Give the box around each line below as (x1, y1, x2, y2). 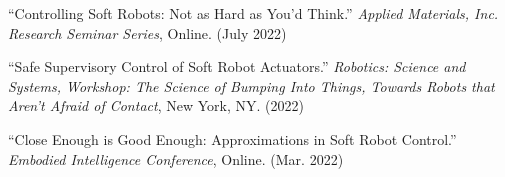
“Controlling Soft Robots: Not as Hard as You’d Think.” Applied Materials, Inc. (8, 3, 499, 23)
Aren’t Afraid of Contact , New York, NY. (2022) (8, 95, 304, 116)
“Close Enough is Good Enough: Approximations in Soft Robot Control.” (8, 128, 457, 149)
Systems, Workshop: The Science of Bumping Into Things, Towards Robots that (8, 75, 495, 96)
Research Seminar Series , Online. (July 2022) (8, 22, 287, 43)
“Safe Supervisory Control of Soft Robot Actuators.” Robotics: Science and (8, 56, 466, 77)
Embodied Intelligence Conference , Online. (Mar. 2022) (8, 148, 344, 169)
